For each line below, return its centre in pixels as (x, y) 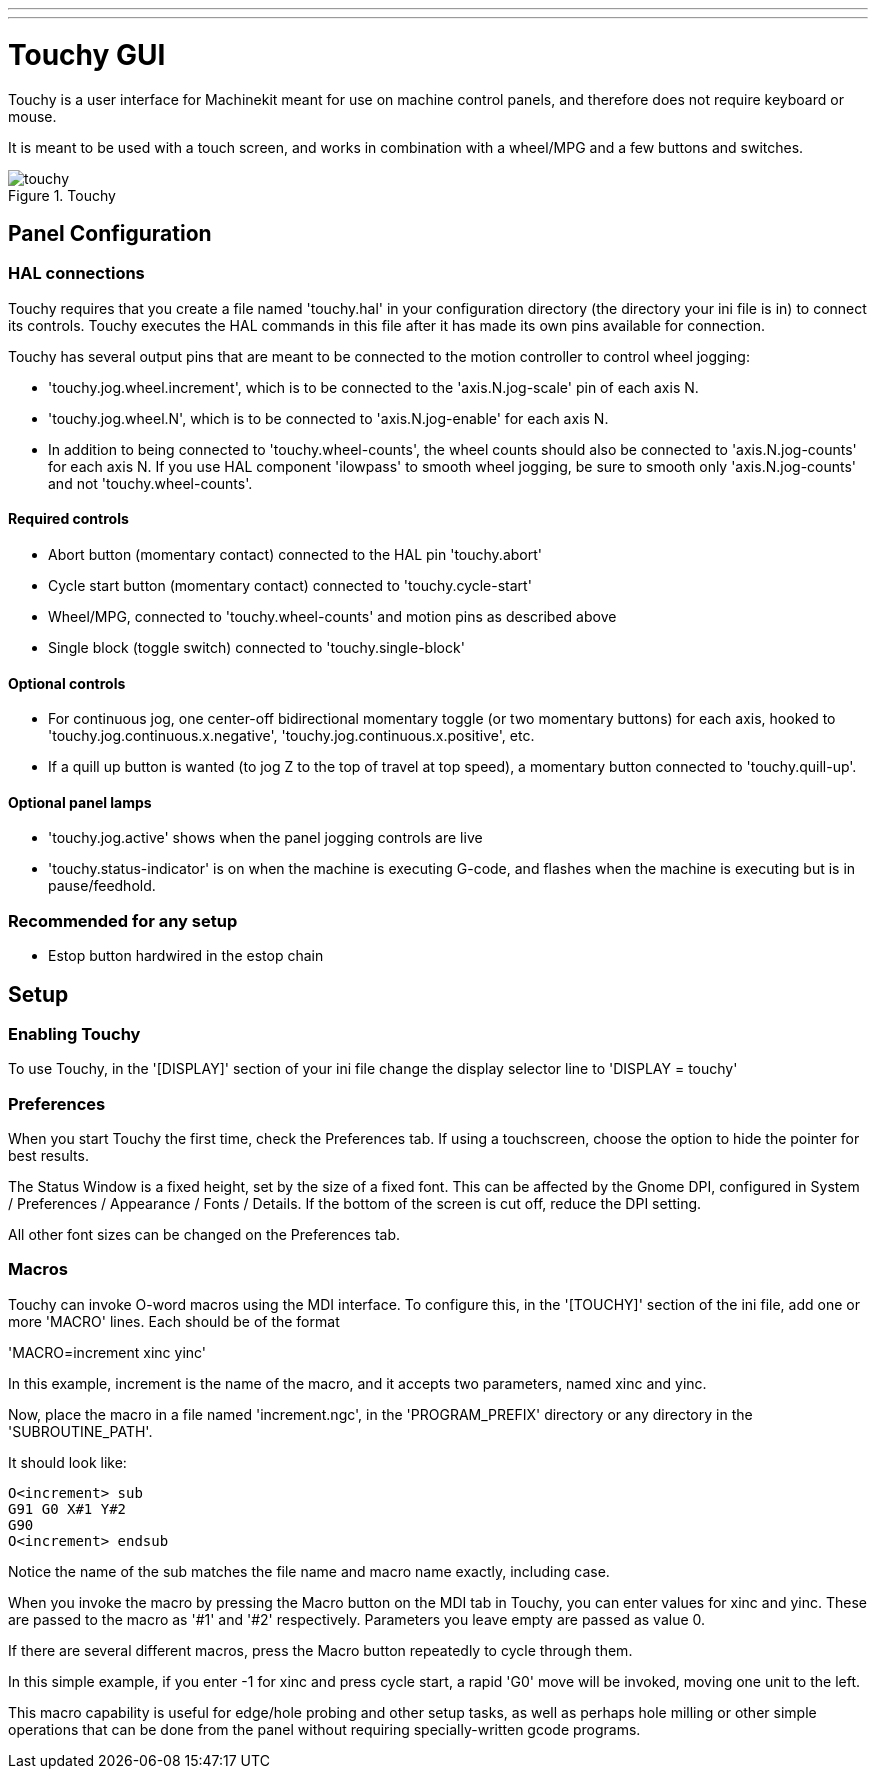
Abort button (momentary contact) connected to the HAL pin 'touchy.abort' (295, 554)
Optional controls (67, 683)
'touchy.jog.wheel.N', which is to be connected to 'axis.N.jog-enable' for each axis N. (328, 418)
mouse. (32, 116)
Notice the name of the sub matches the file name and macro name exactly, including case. (309, 1571)
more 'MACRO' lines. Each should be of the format (174, 1321)
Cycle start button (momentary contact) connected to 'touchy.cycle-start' (290, 585)
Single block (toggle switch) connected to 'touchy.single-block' (256, 647)
